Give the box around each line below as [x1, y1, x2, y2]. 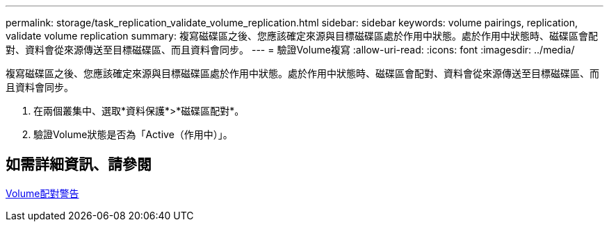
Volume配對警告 [6, 187, 79, 199]
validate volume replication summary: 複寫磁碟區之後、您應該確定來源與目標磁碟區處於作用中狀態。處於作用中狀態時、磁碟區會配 [6, 30, 598, 42]
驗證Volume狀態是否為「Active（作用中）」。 [33, 128, 233, 140]
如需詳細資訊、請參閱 [6, 155, 152, 174]
